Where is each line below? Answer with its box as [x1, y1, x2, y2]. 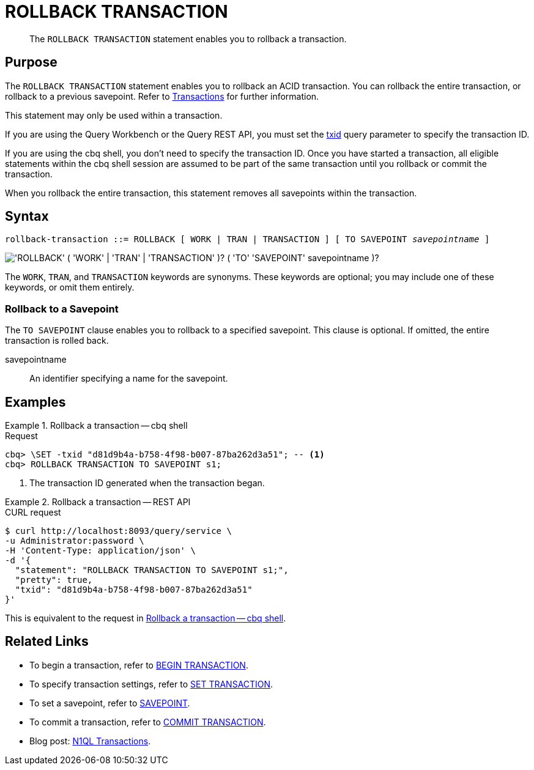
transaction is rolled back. [5, 335, 109, 346]
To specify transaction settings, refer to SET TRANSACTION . [29, 678, 273, 689]
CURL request [5, 507, 61, 518]
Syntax [5, 209, 49, 224]
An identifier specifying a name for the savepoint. [29, 373, 228, 384]
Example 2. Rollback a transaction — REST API [5, 497, 191, 508]
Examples [5, 394, 66, 410]
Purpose [5, 54, 57, 70]
